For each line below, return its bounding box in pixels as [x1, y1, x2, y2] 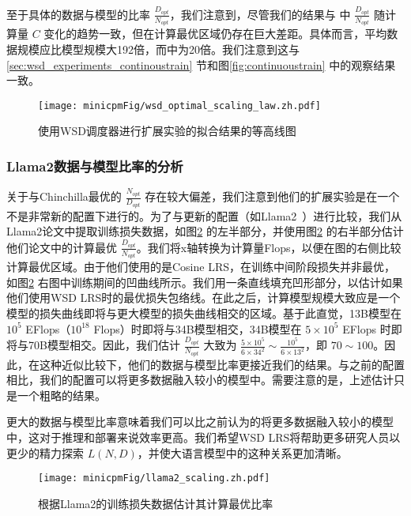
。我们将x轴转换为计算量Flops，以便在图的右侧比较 [136, 239, 402, 255]
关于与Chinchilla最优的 [6, 188, 122, 205]
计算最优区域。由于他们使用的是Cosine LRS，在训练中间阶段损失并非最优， [6, 258, 396, 275]
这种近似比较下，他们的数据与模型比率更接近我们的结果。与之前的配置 [39, 356, 405, 372]
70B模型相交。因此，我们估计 [28, 337, 180, 353]
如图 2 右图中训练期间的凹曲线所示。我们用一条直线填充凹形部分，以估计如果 [6, 273, 403, 290]
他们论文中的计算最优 [6, 239, 117, 255]
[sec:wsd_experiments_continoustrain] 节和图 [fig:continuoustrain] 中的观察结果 [6, 56, 396, 73]
